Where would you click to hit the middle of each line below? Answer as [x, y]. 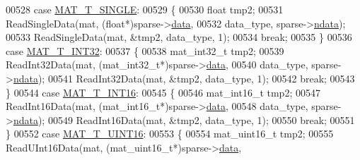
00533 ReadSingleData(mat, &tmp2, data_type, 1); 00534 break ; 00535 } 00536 [179, 37]
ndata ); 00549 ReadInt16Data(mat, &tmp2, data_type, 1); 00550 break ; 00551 [184, 119]
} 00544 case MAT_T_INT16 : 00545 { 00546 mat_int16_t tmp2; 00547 [163, 92]
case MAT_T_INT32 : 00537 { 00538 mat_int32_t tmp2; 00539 [145, 50]
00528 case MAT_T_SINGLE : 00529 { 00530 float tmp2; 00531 [145, 9]
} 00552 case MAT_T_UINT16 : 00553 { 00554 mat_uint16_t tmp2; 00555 [170, 134]
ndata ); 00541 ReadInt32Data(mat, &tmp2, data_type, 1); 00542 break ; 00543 [184, 78]
